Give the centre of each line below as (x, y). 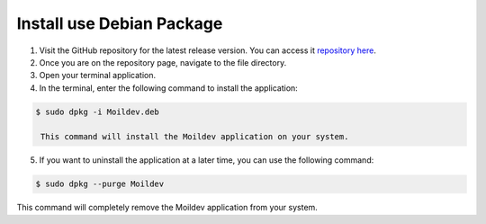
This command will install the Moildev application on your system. (195, 137)
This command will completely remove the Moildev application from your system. (167, 208)
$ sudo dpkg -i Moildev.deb (97, 112)
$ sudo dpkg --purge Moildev (100, 184)
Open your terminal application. (98, 76)
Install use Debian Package (120, 23)
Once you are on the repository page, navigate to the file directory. (163, 62)
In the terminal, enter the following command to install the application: (169, 88)
